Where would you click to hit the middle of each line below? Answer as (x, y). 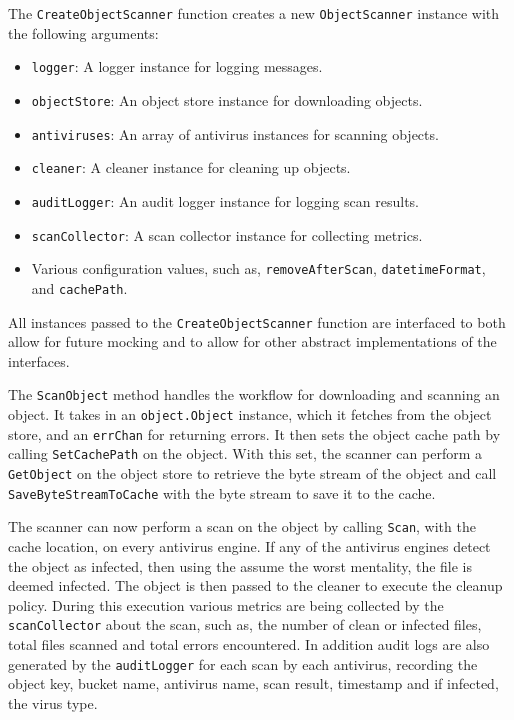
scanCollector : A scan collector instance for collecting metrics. (227, 234)
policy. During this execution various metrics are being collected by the (226, 604)
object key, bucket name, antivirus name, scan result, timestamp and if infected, (253, 683)
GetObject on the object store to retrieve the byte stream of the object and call (252, 472)
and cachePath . (79, 287)
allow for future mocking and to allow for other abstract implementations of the (252, 341)
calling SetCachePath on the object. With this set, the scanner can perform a (245, 453)
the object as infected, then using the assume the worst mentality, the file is (240, 565)
